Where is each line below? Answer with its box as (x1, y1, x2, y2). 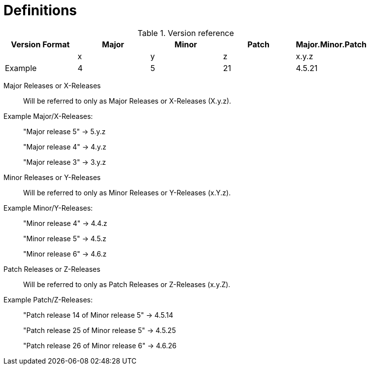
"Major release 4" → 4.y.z (23, 142, 106, 151)
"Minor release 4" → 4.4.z (23, 219, 107, 227)
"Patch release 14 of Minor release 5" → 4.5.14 (23, 310, 173, 319)
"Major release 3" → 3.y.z (23, 157, 106, 166)
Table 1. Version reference (137, 28, 234, 38)
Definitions (3, 2, 77, 19)
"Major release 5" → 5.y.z (23, 127, 106, 136)
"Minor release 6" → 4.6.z (23, 249, 107, 258)
